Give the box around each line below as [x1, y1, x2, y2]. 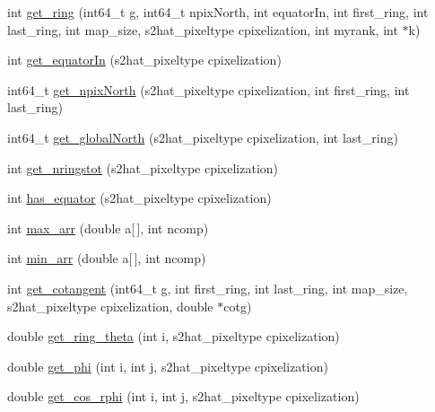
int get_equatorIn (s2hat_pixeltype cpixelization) [7, 50, 282, 69]
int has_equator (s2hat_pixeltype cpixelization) [7, 188, 272, 207]
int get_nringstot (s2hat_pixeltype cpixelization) [7, 158, 279, 177]
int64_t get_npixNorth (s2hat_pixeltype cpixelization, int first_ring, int [7, 80, 410, 99]
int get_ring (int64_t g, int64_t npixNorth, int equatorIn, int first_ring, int [7, 3, 429, 21]
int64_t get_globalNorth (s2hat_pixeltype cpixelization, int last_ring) [7, 127, 398, 146]
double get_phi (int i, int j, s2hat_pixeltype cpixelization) [7, 356, 328, 375]
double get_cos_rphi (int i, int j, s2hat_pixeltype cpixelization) [7, 387, 360, 406]
